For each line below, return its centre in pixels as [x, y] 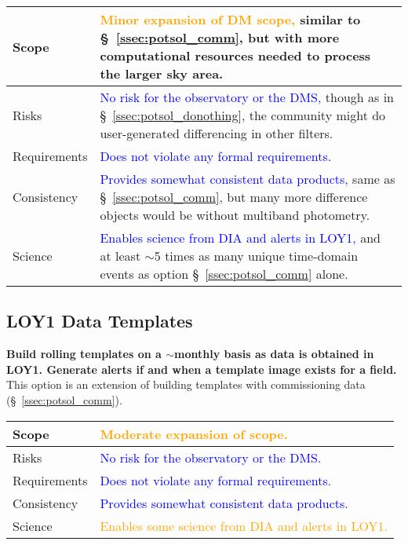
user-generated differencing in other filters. [217, 133]
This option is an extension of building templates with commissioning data [186, 384]
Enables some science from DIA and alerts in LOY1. [244, 525]
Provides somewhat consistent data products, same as [248, 179]
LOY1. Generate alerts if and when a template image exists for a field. [202, 369]
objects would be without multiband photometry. [235, 215]
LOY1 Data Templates [100, 321]
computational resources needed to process [235, 55]
